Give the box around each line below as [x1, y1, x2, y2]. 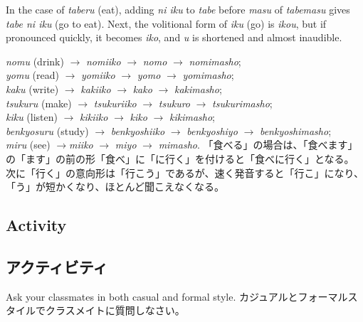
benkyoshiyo [186, 123, 238, 138]
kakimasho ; [174, 81, 222, 96]
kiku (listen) [6, 109, 58, 124]
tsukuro [158, 95, 191, 110]
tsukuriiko [93, 95, 137, 110]
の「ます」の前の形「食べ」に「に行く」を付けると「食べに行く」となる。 [6, 151, 354, 166]
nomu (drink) [6, 53, 64, 68]
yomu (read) [6, 68, 59, 82]
